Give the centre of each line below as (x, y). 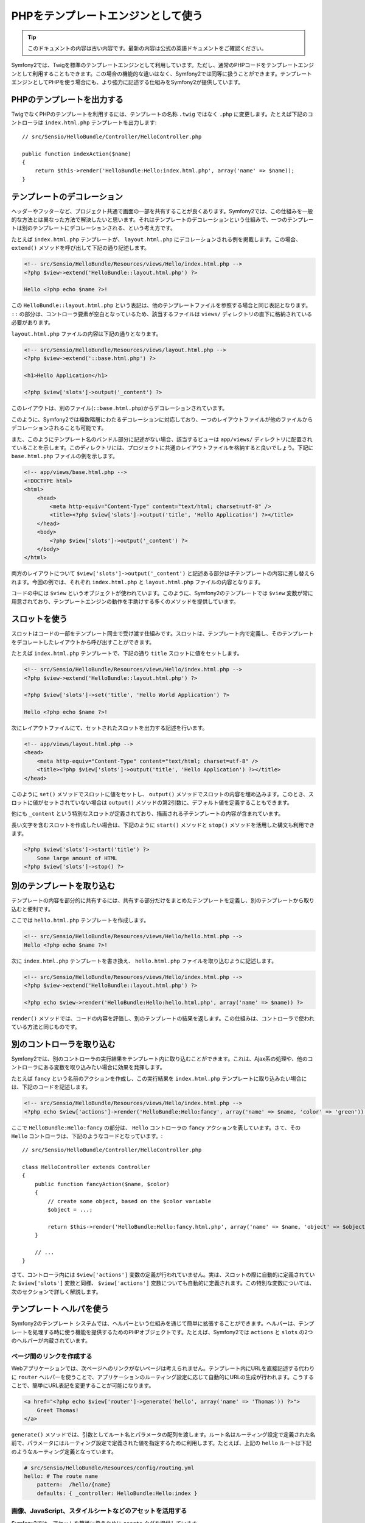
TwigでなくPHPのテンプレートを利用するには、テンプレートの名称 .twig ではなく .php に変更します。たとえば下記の (160, 114)
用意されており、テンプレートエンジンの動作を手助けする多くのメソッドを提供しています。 (125, 602)
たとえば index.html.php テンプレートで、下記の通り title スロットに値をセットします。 (127, 653)
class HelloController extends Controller (86, 1167)
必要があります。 (33, 322)
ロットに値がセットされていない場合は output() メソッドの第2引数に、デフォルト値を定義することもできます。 (152, 802)
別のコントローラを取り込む (63, 1044)
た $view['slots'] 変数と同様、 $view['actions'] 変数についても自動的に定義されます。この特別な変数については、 (163, 1283)
